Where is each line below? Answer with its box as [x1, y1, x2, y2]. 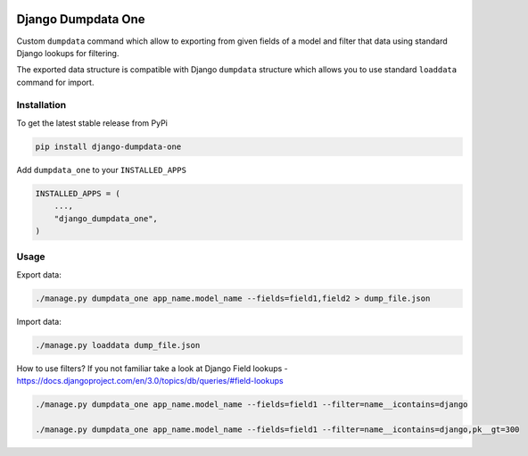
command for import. [16, 77, 95, 87]
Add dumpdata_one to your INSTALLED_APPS [16, 164, 187, 175]
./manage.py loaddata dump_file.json [35, 340, 201, 350]
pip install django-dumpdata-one [35, 141, 182, 152]
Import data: [16, 316, 62, 327]
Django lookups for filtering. [16, 47, 120, 58]
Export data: [16, 269, 62, 280]
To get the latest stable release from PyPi [16, 117, 169, 129]
